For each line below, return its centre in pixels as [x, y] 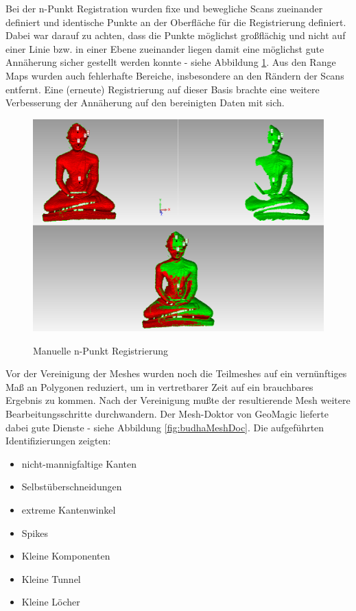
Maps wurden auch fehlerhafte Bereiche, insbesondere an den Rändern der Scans [175, 75]
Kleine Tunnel [51, 578]
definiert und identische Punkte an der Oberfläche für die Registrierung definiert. [176, 22]
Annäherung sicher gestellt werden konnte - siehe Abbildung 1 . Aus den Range [171, 62]
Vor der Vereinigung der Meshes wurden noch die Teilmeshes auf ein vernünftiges [176, 373]
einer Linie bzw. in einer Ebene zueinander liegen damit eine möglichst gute [165, 48]
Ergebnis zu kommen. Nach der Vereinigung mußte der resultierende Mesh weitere [178, 400]
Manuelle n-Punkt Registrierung [100, 350]
